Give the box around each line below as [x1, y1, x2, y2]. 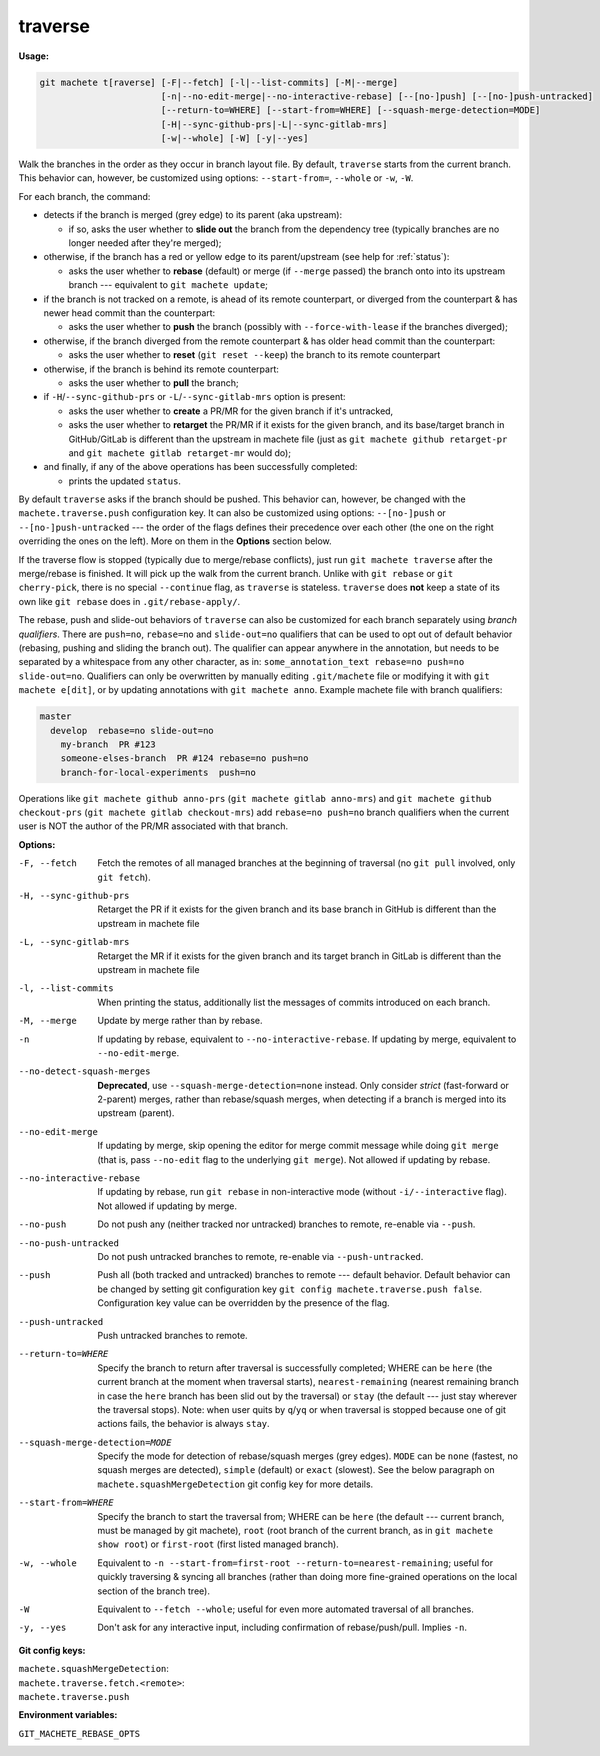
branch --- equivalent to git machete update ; [68, 279, 269, 291]
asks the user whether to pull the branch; [68, 376, 239, 389]
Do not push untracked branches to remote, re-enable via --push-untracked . [97, 1251, 424, 1262]
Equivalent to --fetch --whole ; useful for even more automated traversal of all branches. [97, 1603, 474, 1615]
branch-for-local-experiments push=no [60, 766, 257, 778]
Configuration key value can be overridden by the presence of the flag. [97, 1297, 390, 1309]
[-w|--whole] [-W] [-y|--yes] [160, 133, 309, 144]
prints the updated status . [68, 475, 182, 487]
